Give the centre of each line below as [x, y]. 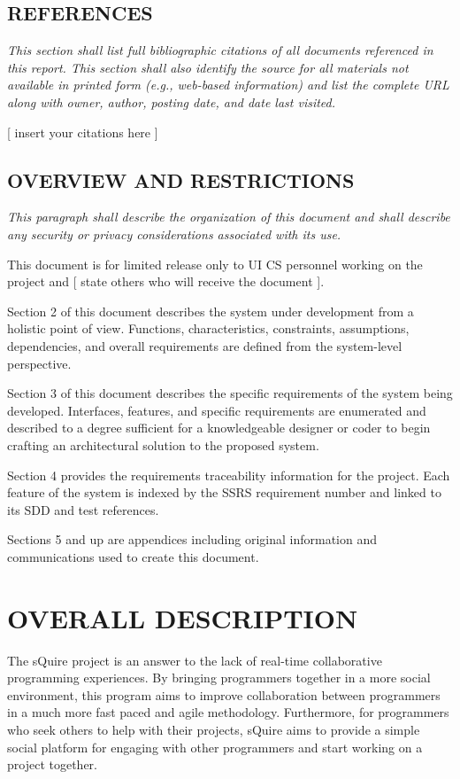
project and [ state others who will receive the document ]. [166, 281]
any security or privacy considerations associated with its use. [174, 234]
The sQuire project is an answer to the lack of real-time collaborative [195, 660]
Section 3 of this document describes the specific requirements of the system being [230, 393]
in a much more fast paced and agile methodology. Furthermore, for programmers [228, 712]
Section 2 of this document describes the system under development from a [211, 311]
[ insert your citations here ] [83, 132]
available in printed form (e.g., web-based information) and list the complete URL [228, 85]
